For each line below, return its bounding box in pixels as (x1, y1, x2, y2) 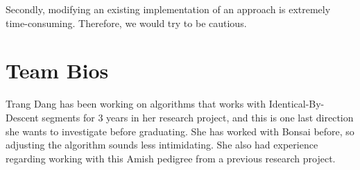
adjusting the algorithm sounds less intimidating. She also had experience (6, 137, 318, 152)
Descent (6, 110, 39, 124)
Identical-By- (268, 96, 325, 111)
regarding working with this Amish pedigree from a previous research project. (6, 151, 336, 165)
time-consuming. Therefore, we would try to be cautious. (6, 15, 247, 30)
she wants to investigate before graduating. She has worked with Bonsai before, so (6, 124, 354, 138)
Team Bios (6, 56, 109, 85)
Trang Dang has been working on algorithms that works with (6, 96, 266, 111)
